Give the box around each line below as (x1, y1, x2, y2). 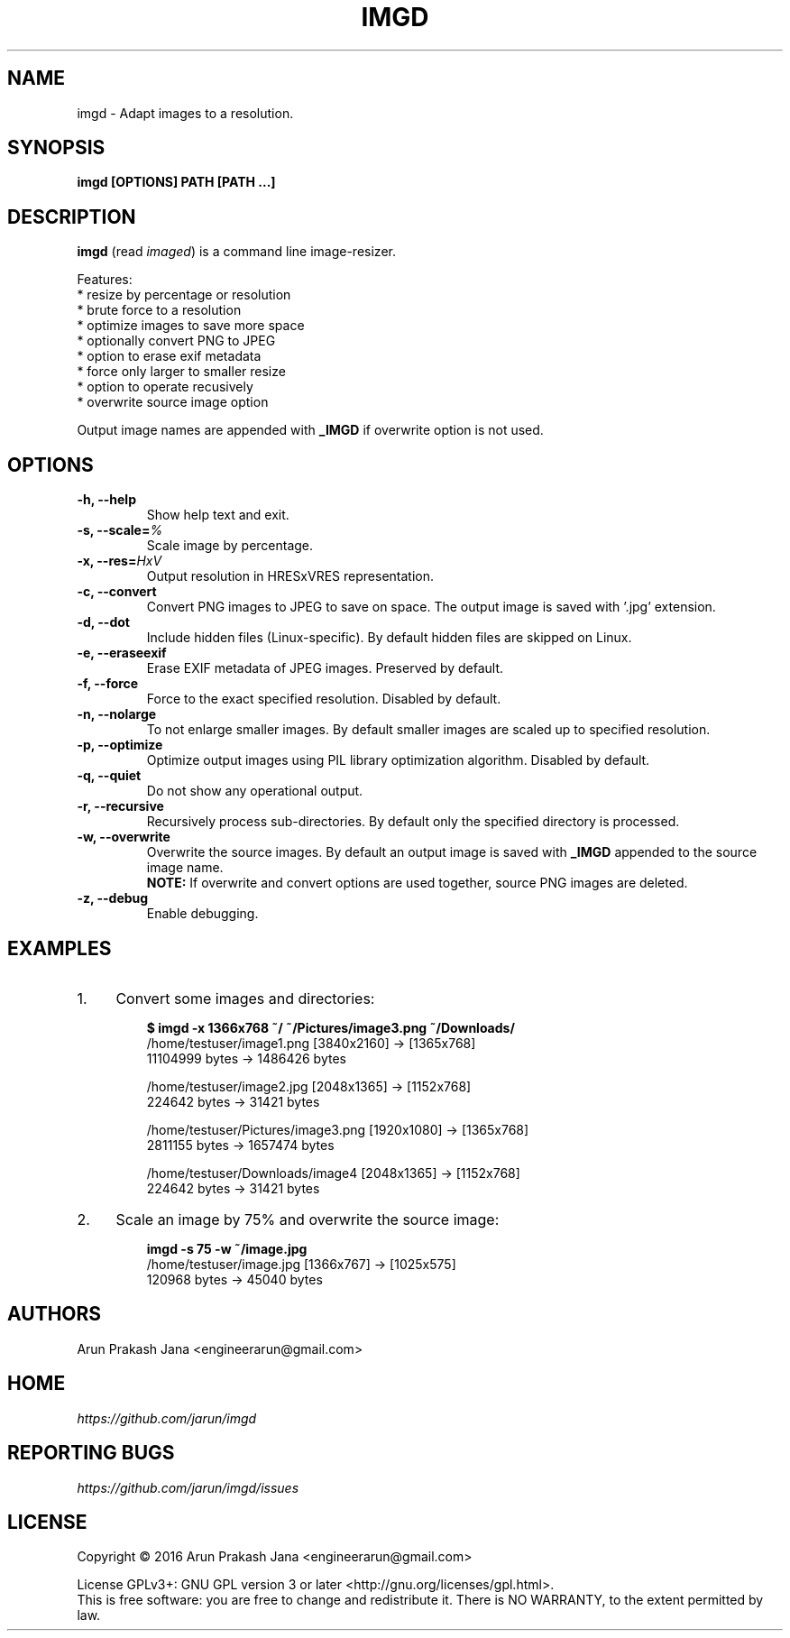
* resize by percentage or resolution (77, 287, 291, 303)
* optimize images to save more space (77, 317, 305, 334)
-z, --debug (77, 890, 149, 906)
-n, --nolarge (77, 706, 157, 722)
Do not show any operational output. (146, 783, 363, 799)
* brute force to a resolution (77, 302, 242, 318)
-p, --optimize (77, 737, 163, 753)
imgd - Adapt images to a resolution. (77, 105, 294, 121)
